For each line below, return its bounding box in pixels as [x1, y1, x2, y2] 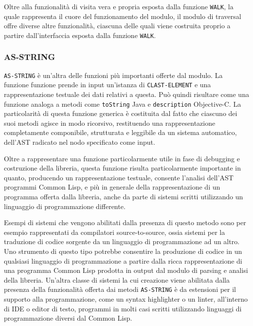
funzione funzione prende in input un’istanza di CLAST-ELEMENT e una [4, 79, 211, 90]
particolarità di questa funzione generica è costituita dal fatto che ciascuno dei [4, 108, 237, 118]
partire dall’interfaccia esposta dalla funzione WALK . [4, 30, 156, 40]
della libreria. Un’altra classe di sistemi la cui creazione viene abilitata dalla [4, 274, 230, 285]
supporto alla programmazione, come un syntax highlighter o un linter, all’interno [4, 294, 248, 304]
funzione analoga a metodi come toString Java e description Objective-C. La [4, 98, 241, 109]
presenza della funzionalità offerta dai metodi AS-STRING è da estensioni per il [4, 284, 236, 294]
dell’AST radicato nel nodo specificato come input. [4, 137, 155, 147]
